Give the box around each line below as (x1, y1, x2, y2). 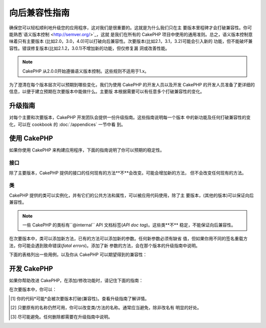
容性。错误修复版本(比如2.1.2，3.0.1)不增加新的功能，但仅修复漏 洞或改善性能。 (9, 45, 170, 51)
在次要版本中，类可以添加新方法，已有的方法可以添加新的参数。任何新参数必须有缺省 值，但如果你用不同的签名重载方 (9, 236, 248, 242)
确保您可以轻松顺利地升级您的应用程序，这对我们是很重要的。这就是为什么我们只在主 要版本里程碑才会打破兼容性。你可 (9, 25, 252, 31)
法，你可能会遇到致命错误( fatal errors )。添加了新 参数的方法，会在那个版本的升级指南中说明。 (9, 242, 200, 249)
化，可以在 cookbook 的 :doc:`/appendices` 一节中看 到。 (9, 121, 126, 127)
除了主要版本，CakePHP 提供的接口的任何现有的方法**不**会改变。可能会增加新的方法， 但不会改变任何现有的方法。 (9, 170, 246, 176)
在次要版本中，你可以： (9, 287, 57, 292)
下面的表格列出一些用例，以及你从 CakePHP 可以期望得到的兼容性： (9, 252, 147, 257)
